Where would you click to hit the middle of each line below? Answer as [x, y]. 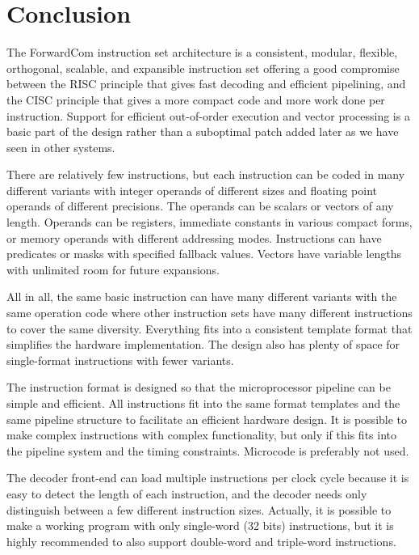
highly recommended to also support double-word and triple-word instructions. [201, 541]
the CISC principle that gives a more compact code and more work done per [196, 99]
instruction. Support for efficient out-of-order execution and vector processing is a [208, 115]
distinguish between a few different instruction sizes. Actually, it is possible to [199, 509]
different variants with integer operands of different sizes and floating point [192, 190]
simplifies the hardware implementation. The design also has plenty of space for [203, 344]
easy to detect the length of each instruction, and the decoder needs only [187, 493]
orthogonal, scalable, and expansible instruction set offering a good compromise [203, 68]
